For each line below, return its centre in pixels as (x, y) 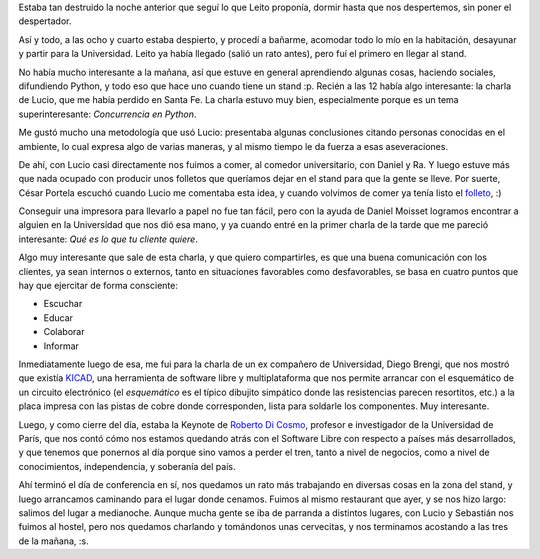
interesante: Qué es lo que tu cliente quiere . (108, 239)
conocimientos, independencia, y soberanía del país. (127, 466)
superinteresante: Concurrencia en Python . (107, 114)
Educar (58, 317)
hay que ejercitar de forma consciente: (98, 286)
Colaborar (64, 332)
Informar (61, 346)
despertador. (45, 21)
